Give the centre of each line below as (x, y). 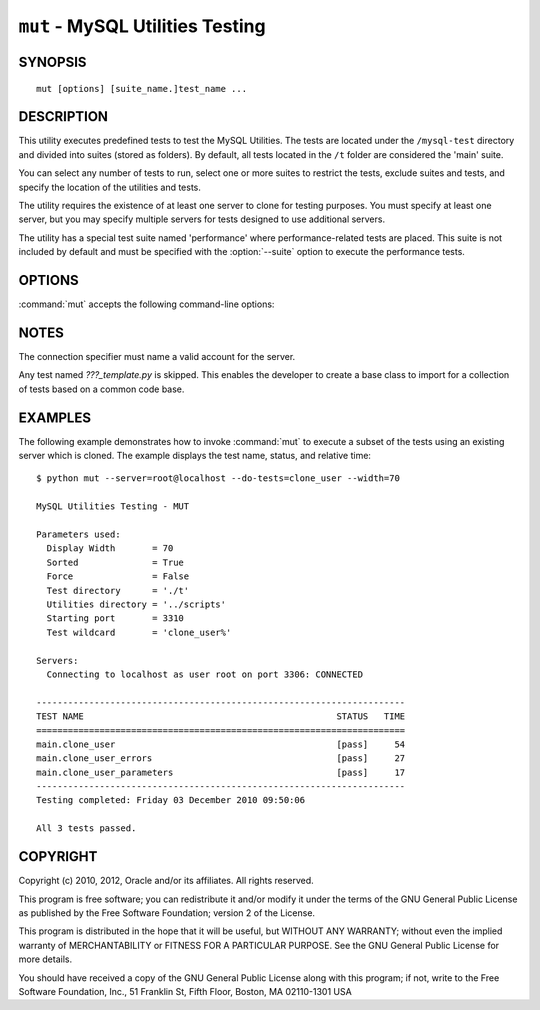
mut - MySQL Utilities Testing (142, 26)
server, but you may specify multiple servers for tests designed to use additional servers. (201, 219)
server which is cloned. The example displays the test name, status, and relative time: (195, 456)
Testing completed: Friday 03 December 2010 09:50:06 (170, 800)
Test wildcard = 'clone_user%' (139, 632)
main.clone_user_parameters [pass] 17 (221, 772)
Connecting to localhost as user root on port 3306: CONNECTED (205, 674)
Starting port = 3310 (115, 618)
